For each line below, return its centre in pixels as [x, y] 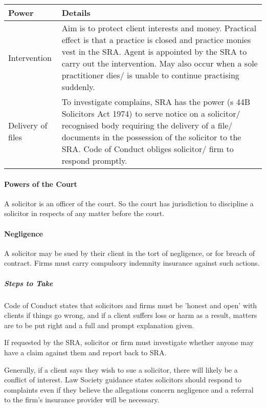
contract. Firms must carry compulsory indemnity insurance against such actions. [132, 263]
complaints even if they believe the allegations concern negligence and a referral [129, 389]
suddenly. [78, 87]
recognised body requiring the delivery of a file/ [147, 125]
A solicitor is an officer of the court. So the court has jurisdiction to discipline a [129, 203]
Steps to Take [29, 283]
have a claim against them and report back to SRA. [85, 352]
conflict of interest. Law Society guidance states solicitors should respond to [123, 380]
